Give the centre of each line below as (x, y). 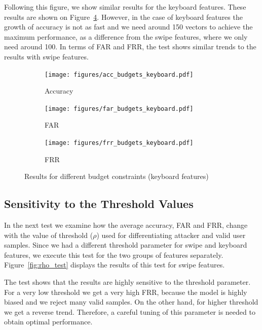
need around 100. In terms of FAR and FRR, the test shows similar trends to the (130, 47)
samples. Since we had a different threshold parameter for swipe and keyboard (126, 245)
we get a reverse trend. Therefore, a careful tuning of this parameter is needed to (130, 311)
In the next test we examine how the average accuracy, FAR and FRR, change (126, 225)
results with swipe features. (46, 56)
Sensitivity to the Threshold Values (99, 204)
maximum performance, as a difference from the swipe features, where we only (126, 36)
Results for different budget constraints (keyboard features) (117, 176)
